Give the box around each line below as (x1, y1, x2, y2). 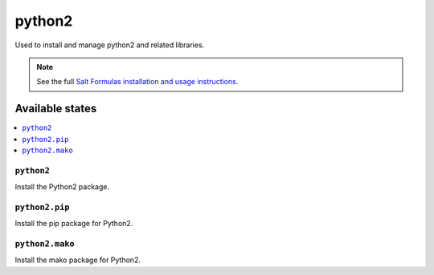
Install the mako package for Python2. (14, 255, 141, 265)
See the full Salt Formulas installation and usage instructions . (36, 77, 239, 87)
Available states (14, 102, 97, 115)
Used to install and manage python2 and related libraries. (14, 40, 205, 50)
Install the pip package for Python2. (14, 219, 133, 228)
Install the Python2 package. (14, 182, 110, 192)
